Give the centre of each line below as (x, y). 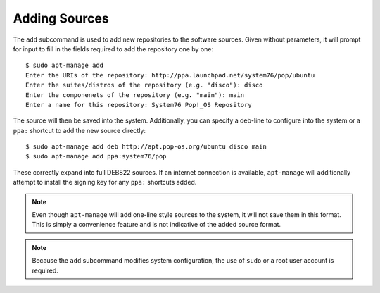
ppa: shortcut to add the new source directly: (79, 130)
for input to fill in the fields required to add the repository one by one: (113, 49)
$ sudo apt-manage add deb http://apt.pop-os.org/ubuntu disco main (146, 147)
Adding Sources (61, 18)
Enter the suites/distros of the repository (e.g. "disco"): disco (144, 85)
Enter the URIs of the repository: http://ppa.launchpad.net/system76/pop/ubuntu (170, 75)
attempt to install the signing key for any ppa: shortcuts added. (105, 182)
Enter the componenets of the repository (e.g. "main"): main (135, 95)
